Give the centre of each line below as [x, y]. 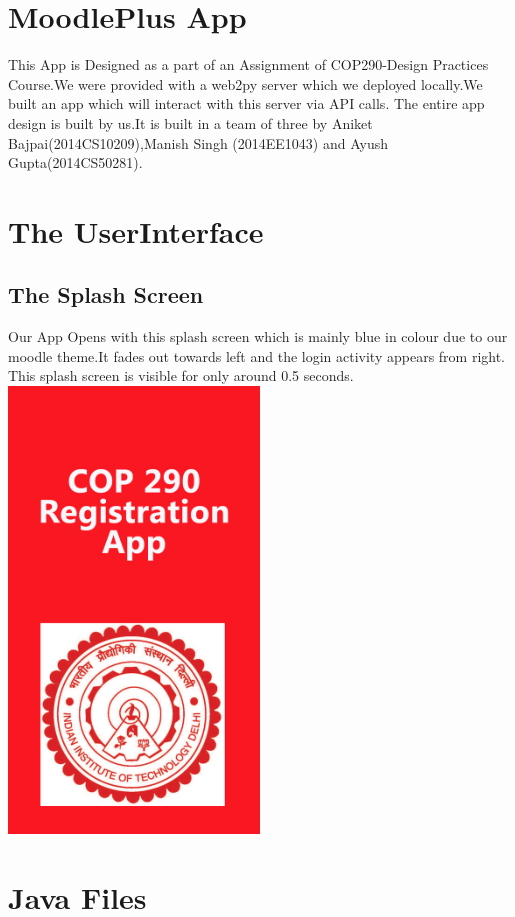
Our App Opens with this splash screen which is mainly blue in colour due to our [258, 336]
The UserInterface [136, 230]
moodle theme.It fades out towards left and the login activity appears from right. [257, 355]
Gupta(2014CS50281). [75, 162]
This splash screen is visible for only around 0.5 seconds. [181, 375]
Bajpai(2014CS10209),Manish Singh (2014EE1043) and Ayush [198, 142]
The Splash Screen [106, 294]
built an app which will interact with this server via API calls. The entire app [246, 103]
